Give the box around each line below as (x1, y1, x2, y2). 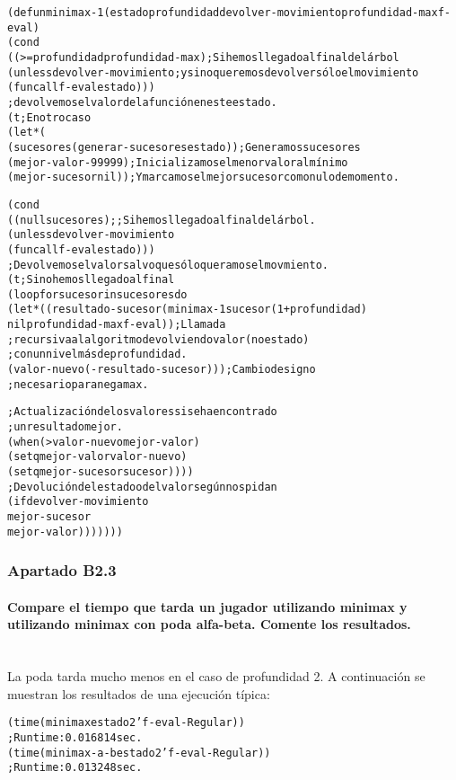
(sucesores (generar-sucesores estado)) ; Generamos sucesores (7, 140, 361, 154)
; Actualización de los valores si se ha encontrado (7, 405, 277, 419)
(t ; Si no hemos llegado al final (7, 273, 175, 287)
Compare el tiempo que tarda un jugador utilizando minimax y (7, 597, 408, 616)
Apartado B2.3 (7, 559, 117, 581)
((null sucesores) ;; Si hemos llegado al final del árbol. (7, 213, 316, 226)
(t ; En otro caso (7, 111, 92, 124)
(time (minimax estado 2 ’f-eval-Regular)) (7, 716, 245, 730)
